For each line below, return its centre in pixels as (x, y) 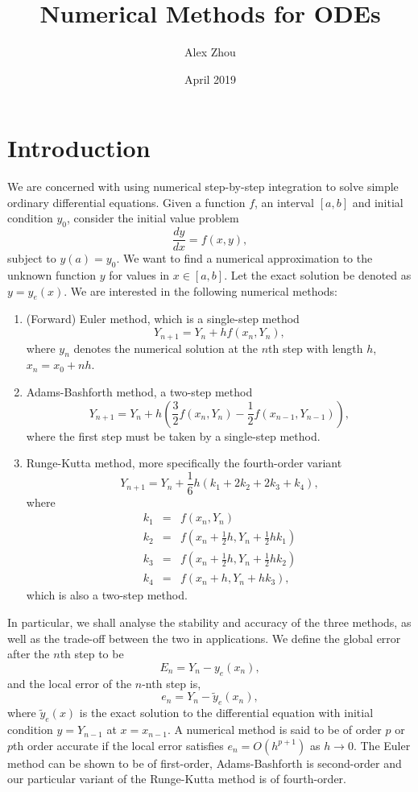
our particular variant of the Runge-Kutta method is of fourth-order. (177, 779)
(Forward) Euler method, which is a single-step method (163, 319)
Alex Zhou (210, 52)
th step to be (92, 654)
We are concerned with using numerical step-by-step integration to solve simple (203, 187)
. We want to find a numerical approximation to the (244, 258)
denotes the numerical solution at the (166, 348)
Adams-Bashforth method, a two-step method (139, 391)
